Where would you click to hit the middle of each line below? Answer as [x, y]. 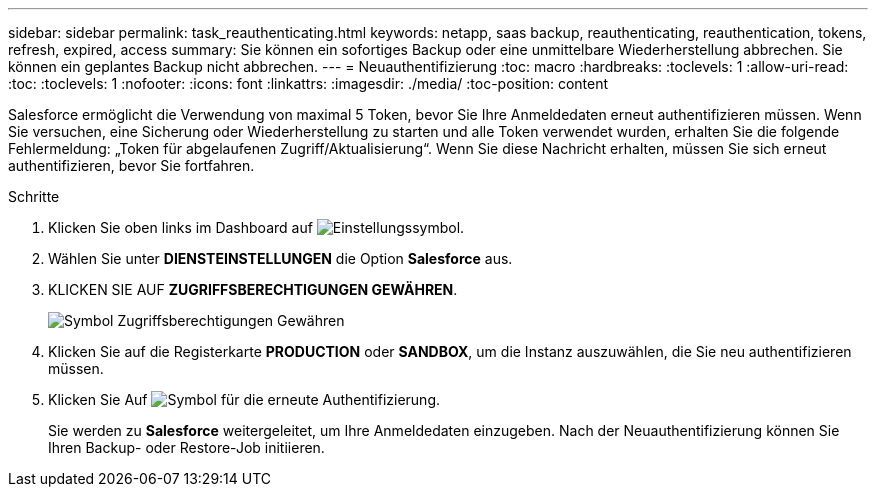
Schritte [34, 196]
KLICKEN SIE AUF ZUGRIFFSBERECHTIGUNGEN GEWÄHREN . [253, 289]
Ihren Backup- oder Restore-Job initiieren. [186, 447]
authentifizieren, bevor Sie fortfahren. [131, 165]
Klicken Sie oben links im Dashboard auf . [256, 227]
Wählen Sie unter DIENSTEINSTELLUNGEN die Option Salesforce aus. [280, 258]
